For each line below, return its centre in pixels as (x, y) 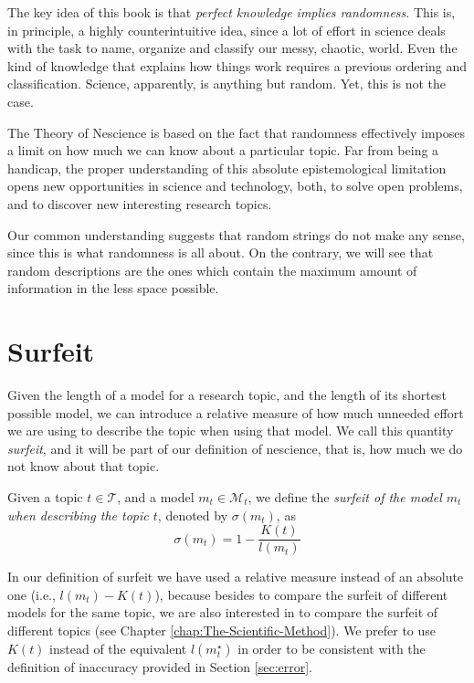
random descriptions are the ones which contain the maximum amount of (212, 270)
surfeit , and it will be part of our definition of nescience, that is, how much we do (235, 448)
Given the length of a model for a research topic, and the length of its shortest (227, 395)
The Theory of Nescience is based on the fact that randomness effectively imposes (237, 132)
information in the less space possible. (113, 288)
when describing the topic (78, 515)
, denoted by (193, 515)
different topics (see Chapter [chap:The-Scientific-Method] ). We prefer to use (222, 630)
